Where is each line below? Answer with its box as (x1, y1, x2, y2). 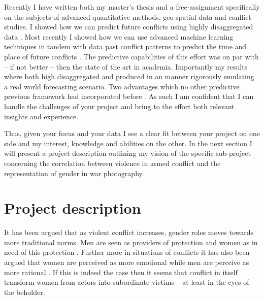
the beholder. (4, 286, 45, 297)
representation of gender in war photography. (4, 168, 144, 178)
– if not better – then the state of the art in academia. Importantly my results (4, 61, 248, 72)
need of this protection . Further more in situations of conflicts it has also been (4, 247, 250, 257)
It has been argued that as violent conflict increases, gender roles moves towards (4, 227, 254, 238)
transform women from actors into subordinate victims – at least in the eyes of (4, 277, 249, 287)
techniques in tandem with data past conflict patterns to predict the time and (4, 41, 247, 52)
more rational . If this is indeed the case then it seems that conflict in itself (4, 267, 238, 277)
